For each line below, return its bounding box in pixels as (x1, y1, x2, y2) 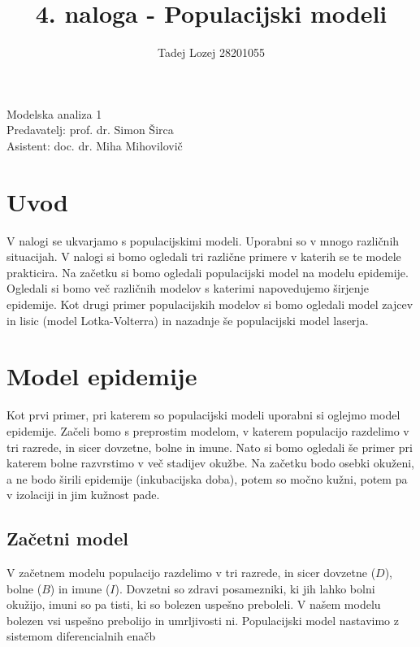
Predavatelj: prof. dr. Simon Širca (6, 121, 174, 138)
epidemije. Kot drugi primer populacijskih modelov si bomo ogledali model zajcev (6, 296, 414, 312)
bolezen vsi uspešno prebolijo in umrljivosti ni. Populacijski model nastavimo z (6, 611, 399, 628)
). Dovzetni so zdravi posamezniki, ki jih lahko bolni (115, 580, 375, 597)
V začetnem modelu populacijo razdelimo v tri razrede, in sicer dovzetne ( (6, 564, 376, 581)
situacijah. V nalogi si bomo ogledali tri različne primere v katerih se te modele (6, 248, 401, 265)
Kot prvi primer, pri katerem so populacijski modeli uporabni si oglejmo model (6, 406, 401, 423)
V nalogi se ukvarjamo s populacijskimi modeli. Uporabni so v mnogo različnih (6, 232, 400, 249)
